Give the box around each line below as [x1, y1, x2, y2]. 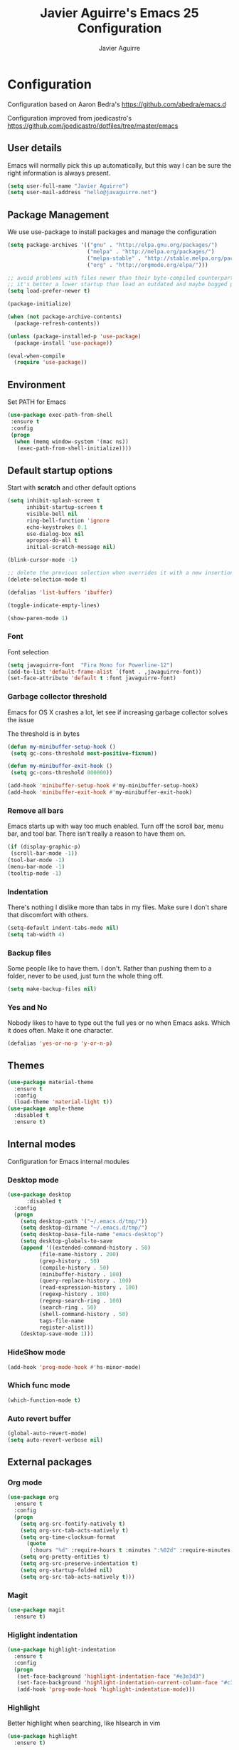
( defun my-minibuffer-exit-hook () [7, 762, 113, 770]
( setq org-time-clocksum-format [20, 1533, 116, 1541]
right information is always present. [7, 168, 111, 177]
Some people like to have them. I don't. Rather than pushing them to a [7, 963, 212, 972]
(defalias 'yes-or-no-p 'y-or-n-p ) [7, 1040, 113, 1047]
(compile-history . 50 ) [38, 1264, 110, 1271]
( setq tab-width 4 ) [7, 931, 65, 938]
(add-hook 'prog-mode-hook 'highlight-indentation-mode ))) [16, 1686, 196, 1693]
